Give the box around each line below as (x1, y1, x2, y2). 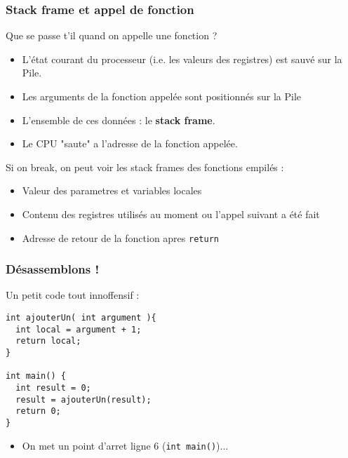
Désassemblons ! (6, 260, 100, 278)
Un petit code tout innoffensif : (6, 288, 140, 302)
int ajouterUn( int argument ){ (6, 313, 156, 323)
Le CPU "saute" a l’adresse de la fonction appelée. (22, 136, 238, 151)
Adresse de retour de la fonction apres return (22, 230, 219, 245)
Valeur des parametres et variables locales (22, 183, 202, 198)
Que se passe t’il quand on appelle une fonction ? (6, 28, 217, 43)
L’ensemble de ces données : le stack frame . (22, 112, 215, 127)
